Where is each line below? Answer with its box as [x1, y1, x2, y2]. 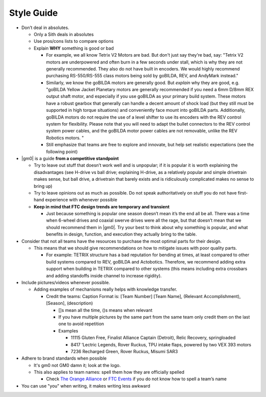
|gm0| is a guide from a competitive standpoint [21, 155, 119, 161]
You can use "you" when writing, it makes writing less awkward [21, 383, 150, 389]
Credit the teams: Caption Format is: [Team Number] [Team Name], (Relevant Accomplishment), [46, 293, 241, 299]
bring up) [33, 183, 53, 189]
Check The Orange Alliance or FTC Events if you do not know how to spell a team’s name [46, 376, 227, 382]
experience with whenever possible [45, 197, 118, 203]
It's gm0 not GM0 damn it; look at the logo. [33, 362, 121, 368]
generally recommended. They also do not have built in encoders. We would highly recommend [46, 66, 240, 71]
